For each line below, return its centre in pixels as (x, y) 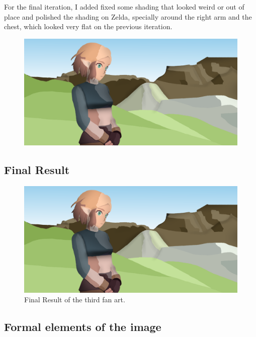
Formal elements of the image (83, 327)
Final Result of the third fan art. (75, 300)
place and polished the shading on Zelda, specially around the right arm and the (128, 16)
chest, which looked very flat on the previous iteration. (88, 26)
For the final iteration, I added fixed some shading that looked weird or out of (124, 7)
